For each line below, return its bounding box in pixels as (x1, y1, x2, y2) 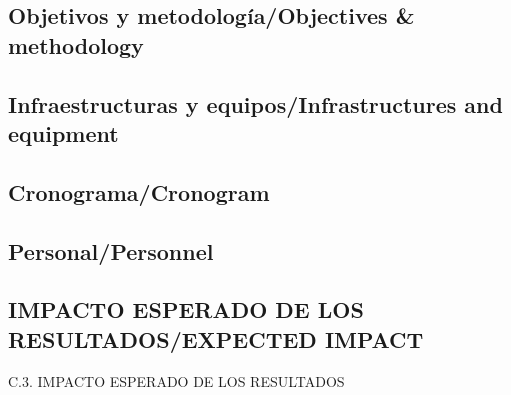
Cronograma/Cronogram (8, 176, 270, 207)
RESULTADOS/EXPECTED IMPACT (8, 323, 424, 354)
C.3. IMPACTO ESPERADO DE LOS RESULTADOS (8, 370, 345, 391)
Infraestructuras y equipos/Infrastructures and (8, 88, 503, 119)
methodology (8, 29, 144, 60)
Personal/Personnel (8, 235, 214, 266)
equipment (8, 117, 119, 148)
